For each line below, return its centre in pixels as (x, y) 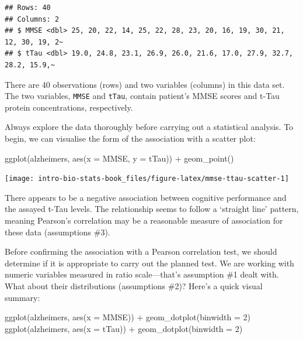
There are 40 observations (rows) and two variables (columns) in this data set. (145, 84)
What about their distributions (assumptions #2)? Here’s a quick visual (134, 286)
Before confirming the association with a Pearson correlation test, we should (141, 251)
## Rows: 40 (28, 8)
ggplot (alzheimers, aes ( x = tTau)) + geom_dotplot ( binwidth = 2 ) (124, 328)
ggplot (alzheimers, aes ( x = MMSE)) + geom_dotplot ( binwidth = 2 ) (128, 317)
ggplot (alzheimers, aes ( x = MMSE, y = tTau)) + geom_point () (119, 158)
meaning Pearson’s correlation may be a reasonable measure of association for (144, 220)
